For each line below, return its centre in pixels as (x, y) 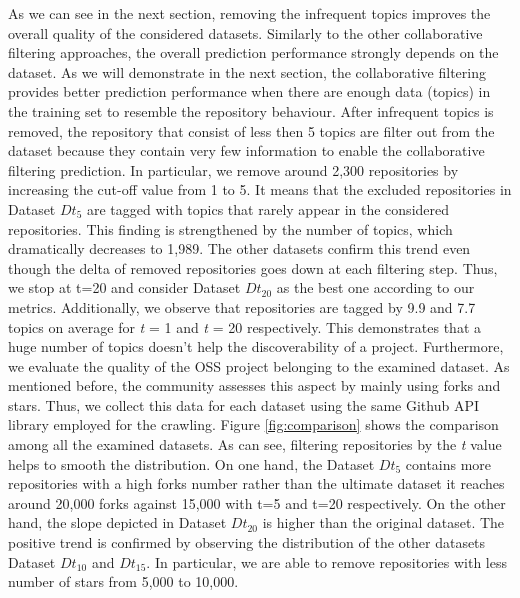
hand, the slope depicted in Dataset (117, 522)
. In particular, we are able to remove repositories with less (326, 561)
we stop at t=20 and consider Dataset (124, 287)
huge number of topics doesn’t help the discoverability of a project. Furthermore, (256, 346)
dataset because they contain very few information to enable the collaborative (246, 150)
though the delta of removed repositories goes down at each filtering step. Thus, (253, 267)
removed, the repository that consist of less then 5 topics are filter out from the (251, 130)
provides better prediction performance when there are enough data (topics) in (249, 91)
